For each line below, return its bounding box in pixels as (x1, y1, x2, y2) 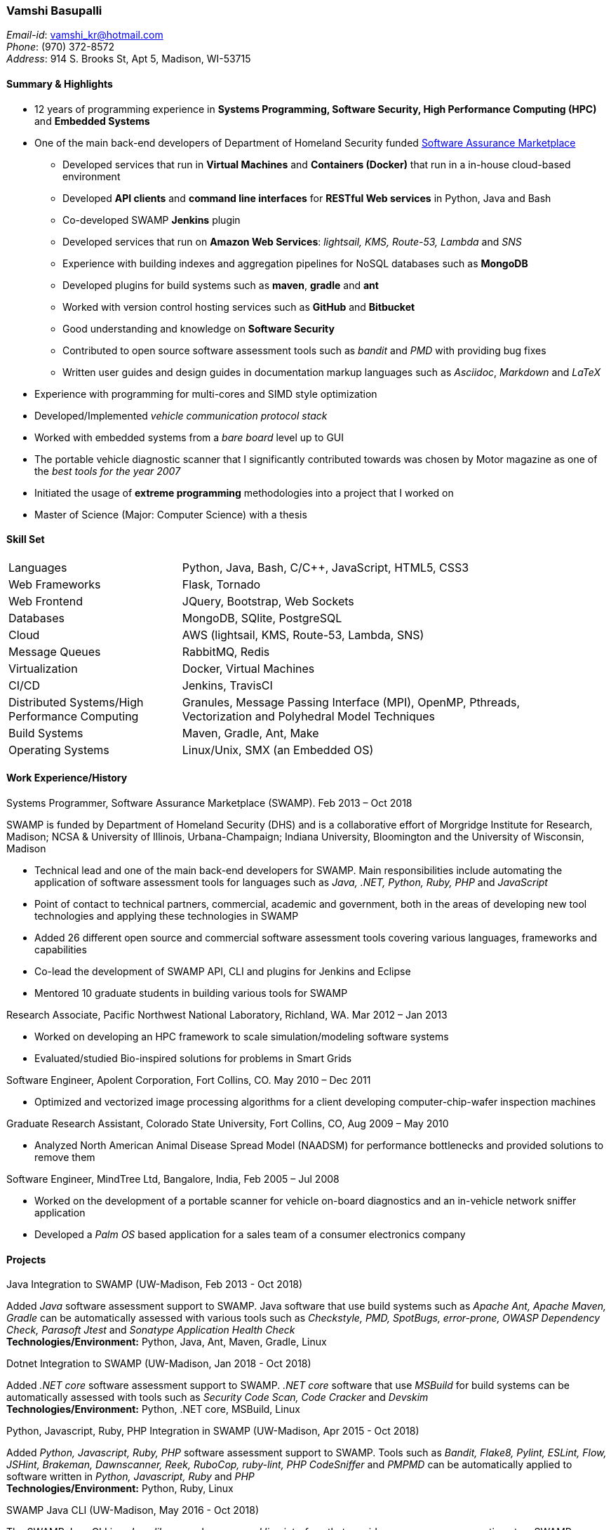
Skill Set (6, 533, 45, 546)
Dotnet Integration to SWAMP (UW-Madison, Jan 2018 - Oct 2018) (6, 1357, 311, 1370)
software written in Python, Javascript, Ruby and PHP (6, 1470, 255, 1483)
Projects (6, 1253, 46, 1266)
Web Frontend (8, 593, 83, 608)
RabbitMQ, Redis (182, 644, 270, 659)
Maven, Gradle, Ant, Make (182, 725, 319, 740)
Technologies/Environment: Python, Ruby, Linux (6, 1482, 234, 1495)
